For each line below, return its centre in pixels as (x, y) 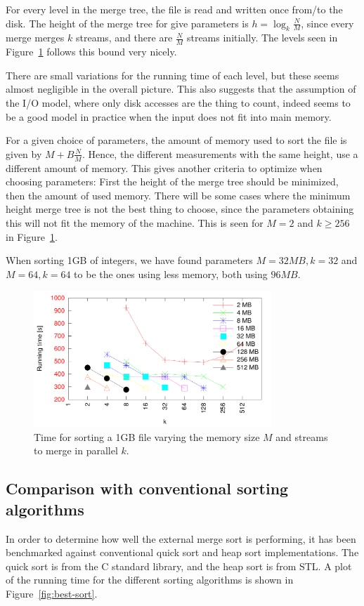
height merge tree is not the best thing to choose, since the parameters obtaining (180, 209)
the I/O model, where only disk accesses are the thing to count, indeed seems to (178, 103)
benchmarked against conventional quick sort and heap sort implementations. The (182, 552)
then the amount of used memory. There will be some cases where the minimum (178, 195)
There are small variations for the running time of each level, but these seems (173, 75)
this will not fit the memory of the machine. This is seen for (135, 222)
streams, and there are (124, 38)
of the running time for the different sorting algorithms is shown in (150, 580)
